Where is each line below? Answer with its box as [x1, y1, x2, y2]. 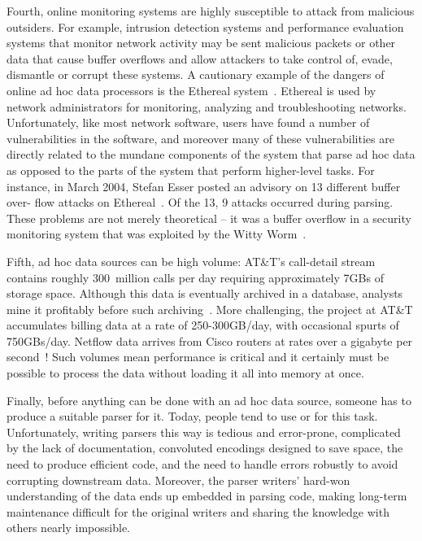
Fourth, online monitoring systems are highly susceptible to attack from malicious [7, 2, 415, 19]
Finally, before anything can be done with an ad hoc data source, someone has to [7, 391, 411, 408]
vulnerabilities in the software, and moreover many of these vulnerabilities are [7, 129, 394, 146]
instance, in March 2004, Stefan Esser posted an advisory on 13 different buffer [7, 177, 401, 194]
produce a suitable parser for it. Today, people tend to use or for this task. [7, 408, 378, 425]
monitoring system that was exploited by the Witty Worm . [7, 225, 307, 242]
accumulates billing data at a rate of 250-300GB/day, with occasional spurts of [7, 316, 399, 334]
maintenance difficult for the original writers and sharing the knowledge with [7, 503, 389, 520]
